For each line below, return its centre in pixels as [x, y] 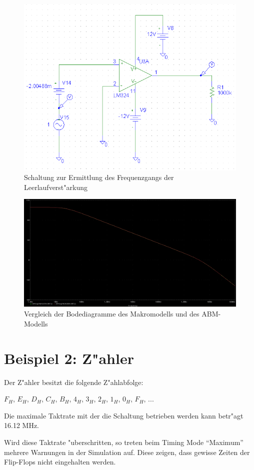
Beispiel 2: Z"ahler [69, 358]
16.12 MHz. [21, 425]
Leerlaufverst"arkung [56, 187]
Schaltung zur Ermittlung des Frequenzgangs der [99, 177]
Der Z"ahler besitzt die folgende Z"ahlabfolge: [74, 382]
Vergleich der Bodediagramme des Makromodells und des [112, 314]
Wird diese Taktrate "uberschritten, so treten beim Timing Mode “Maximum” [124, 442]
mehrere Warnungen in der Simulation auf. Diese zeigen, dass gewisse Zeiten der [127, 452]
